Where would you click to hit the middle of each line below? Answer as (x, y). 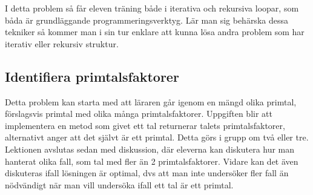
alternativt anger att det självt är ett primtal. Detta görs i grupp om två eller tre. (157, 137)
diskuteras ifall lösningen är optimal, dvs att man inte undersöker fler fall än (147, 173)
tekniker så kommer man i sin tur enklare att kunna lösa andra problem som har (155, 32)
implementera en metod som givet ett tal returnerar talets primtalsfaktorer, (145, 125)
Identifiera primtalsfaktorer (92, 76)
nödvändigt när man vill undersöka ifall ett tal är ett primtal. (119, 184)
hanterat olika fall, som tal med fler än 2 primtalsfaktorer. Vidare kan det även (152, 161)
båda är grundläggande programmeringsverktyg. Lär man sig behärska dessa (147, 20)
